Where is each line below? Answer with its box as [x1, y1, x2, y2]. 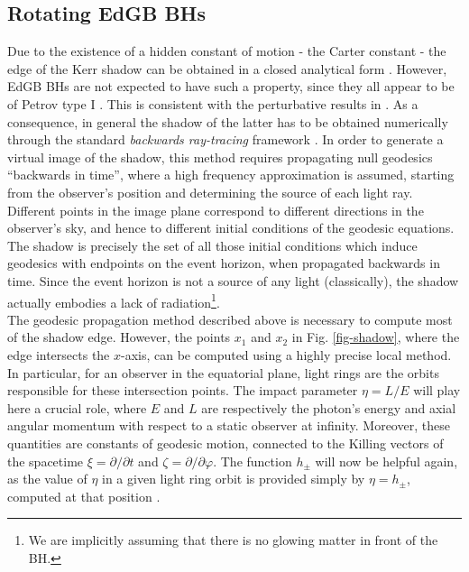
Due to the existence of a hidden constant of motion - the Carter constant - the [7, 42, 446, 60]
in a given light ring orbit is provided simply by [102, 469, 365, 488]
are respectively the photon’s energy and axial [201, 398, 456, 417]
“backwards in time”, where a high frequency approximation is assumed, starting [7, 165, 455, 184]
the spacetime [7, 451, 84, 470]
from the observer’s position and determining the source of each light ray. [7, 182, 413, 201]
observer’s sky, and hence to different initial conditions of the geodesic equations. [7, 218, 455, 237]
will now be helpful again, [315, 451, 458, 470]
